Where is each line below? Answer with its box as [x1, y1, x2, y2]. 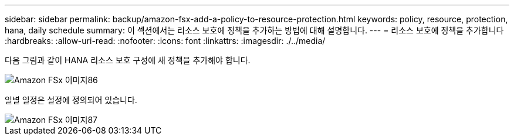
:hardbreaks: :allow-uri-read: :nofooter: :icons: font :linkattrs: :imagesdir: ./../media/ [5, 36, 326, 46]
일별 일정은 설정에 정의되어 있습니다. [5, 95, 137, 105]
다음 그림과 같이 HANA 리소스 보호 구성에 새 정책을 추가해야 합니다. [5, 55, 251, 65]
